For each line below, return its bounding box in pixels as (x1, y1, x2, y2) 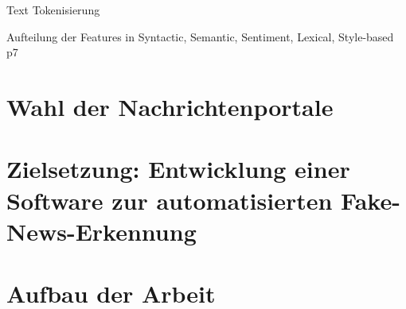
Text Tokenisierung (6, 2, 100, 17)
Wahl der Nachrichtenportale (6, 90, 334, 122)
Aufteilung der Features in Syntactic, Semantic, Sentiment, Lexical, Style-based (6, 28, 394, 44)
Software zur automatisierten (6, 183, 333, 216)
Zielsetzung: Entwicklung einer (6, 153, 350, 185)
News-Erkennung (6, 214, 197, 247)
